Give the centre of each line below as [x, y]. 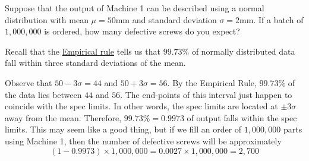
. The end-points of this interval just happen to [206, 94]
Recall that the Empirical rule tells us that [83, 51]
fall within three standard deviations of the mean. [95, 63]
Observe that [29, 82]
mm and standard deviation [166, 19]
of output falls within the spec [242, 117]
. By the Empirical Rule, [212, 82]
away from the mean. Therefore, [63, 117]
